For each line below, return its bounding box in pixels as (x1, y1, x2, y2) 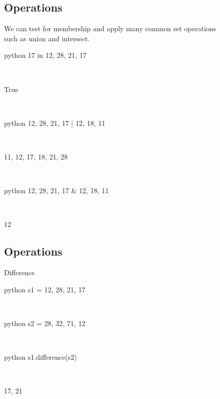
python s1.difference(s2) (4, 352, 77, 362)
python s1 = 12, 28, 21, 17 (4, 284, 85, 294)
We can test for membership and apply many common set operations (4, 23, 216, 34)
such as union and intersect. (4, 33, 90, 43)
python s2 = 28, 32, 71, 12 (4, 317, 85, 328)
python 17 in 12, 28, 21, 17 (4, 50, 87, 60)
